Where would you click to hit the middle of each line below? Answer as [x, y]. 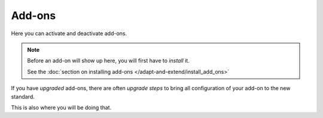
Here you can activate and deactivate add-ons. [69, 33]
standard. [23, 97]
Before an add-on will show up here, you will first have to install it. [108, 61]
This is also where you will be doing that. [61, 107]
